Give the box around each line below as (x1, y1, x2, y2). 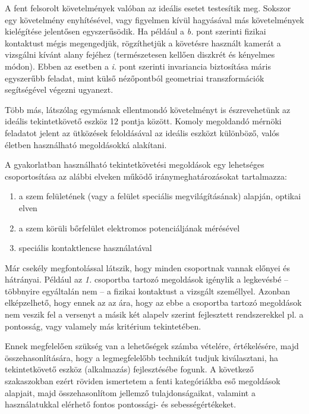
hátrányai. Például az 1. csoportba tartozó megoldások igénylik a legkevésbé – (5, 273, 289, 286)
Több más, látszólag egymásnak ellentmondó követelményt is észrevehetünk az (5, 103, 291, 115)
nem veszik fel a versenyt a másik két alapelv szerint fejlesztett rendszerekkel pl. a (5, 308, 304, 321)
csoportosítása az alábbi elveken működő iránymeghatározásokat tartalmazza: (5, 170, 287, 182)
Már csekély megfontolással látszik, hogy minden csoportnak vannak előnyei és (5, 261, 291, 274)
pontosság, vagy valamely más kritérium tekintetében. (5, 319, 201, 332)
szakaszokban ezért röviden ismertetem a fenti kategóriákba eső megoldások (5, 375, 280, 387)
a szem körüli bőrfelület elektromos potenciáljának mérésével (18, 221, 240, 234)
